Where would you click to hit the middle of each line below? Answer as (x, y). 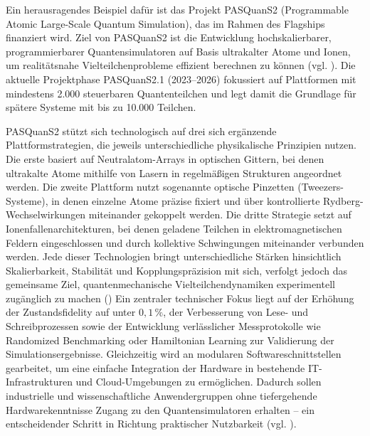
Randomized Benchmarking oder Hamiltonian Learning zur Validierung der (170, 340)
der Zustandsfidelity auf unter (71, 312)
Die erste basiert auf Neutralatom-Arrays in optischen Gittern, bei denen (165, 158)
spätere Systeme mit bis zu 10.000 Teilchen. (101, 107)
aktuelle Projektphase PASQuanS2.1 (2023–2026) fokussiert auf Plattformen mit (181, 79)
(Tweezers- (321, 187)
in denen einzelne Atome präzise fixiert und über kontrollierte (186, 200)
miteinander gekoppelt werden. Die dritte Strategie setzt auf (220, 214)
